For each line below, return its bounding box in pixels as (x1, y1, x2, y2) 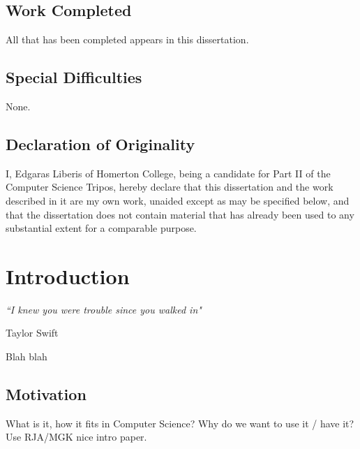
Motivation (6, 383, 87, 405)
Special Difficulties (6, 66, 142, 88)
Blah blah (6, 349, 47, 364)
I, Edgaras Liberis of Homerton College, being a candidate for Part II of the (6, 165, 331, 180)
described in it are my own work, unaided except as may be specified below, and (6, 193, 350, 207)
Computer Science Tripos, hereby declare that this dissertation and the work (6, 179, 333, 194)
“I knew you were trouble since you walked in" (6, 302, 202, 316)
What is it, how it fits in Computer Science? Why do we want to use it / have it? (6, 415, 354, 430)
